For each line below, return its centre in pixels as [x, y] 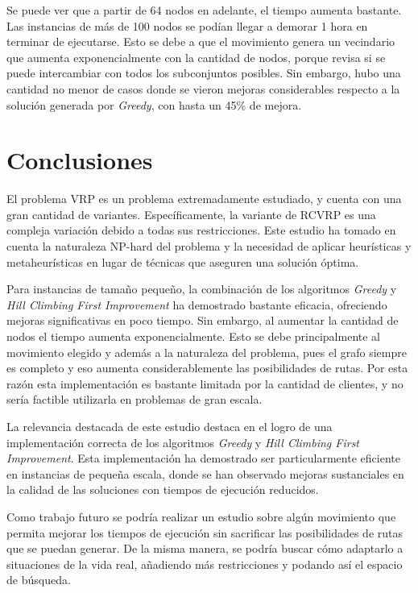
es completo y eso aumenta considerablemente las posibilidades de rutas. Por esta [207, 368]
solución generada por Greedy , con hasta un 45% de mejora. [154, 104]
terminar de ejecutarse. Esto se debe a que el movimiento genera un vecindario [201, 41]
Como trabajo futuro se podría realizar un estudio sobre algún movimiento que [201, 516]
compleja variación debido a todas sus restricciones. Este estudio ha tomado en [201, 230]
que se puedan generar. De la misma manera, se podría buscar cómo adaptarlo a [205, 548]
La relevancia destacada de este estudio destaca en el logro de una [170, 426]
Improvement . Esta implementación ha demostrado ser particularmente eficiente [203, 458]
